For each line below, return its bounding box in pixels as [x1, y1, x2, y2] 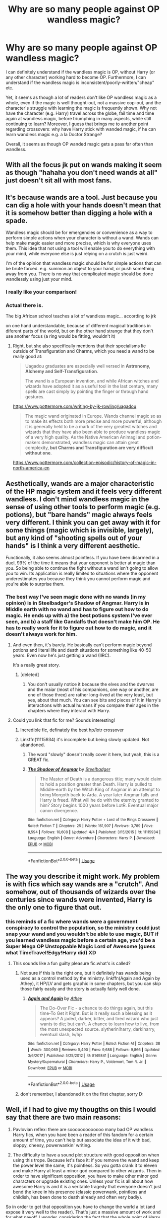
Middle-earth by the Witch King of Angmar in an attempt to [40, 786, 160, 793]
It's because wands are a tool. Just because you [5, 193, 158, 202]
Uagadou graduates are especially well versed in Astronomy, [25, 363, 151, 369]
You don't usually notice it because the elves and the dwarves [27, 682, 155, 687]
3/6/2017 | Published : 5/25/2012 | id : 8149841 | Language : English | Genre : [27, 1053, 158, 1059]
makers [25, 440, 41, 446]
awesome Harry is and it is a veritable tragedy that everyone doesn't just [12, 1183, 162, 1189]
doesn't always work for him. [5, 631, 77, 638]
